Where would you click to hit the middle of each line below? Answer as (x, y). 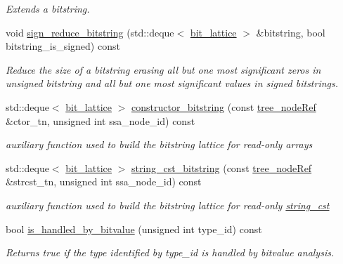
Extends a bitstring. (48, 8)
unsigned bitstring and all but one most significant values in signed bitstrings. (172, 83)
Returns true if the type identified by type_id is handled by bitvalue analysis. (170, 252)
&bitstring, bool (291, 32)
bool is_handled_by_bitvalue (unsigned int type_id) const (134, 229)
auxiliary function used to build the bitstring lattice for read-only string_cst (168, 205)
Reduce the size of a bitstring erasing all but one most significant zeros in (163, 69)
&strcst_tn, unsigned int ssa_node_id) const (104, 181)
